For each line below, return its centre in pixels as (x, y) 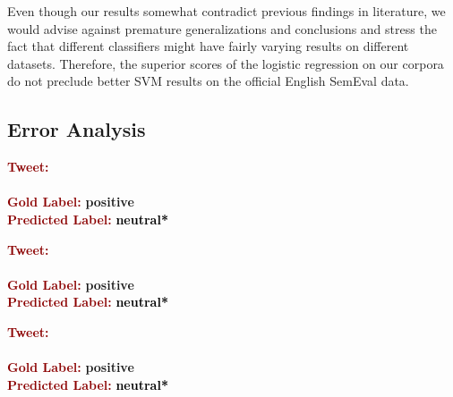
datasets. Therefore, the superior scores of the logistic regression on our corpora (226, 63)
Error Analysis (77, 129)
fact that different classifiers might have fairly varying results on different (208, 46)
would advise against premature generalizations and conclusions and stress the (222, 28)
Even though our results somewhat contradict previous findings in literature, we (226, 11)
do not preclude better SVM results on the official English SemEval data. (208, 81)
